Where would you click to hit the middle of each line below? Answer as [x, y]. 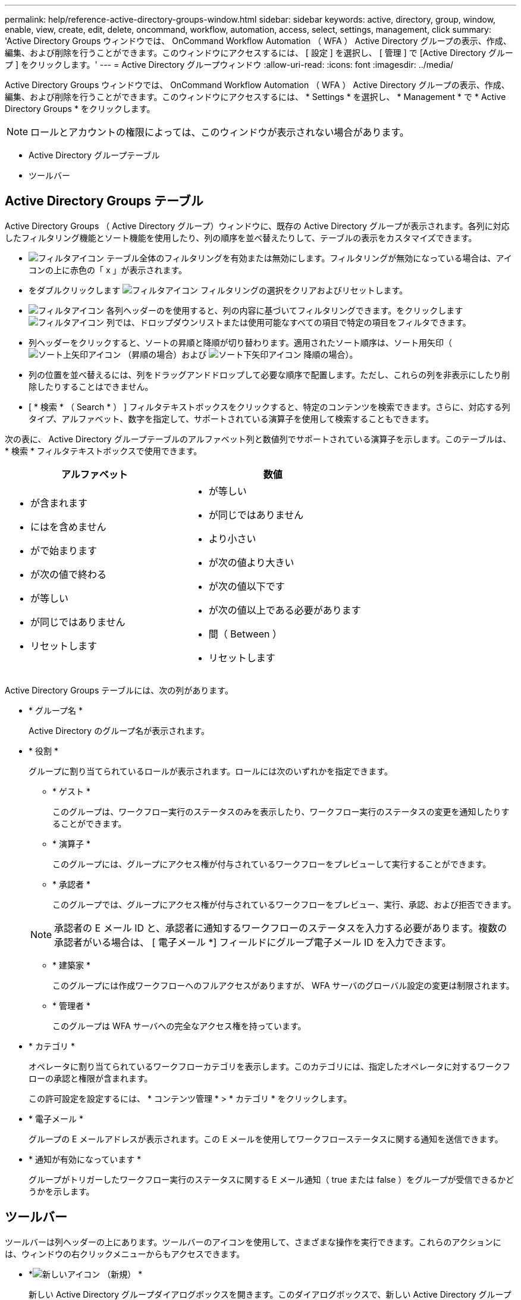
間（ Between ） [245, 634]
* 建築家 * [71, 965]
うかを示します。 [62, 1191]
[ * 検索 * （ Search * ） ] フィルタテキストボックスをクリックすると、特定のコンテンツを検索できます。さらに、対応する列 [269, 407]
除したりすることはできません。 [91, 386]
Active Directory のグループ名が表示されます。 [119, 730]
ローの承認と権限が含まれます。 [91, 1078]
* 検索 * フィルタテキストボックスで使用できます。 [103, 451]
